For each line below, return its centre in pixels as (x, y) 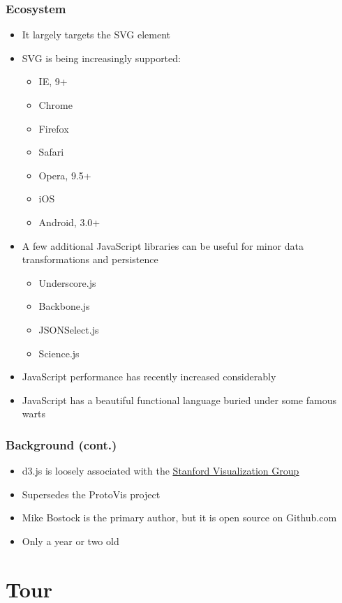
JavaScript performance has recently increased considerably (149, 377)
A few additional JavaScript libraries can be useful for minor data (163, 245)
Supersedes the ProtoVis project (91, 494)
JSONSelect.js (69, 329)
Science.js (59, 353)
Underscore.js (67, 282)
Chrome (55, 105)
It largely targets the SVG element (96, 35)
